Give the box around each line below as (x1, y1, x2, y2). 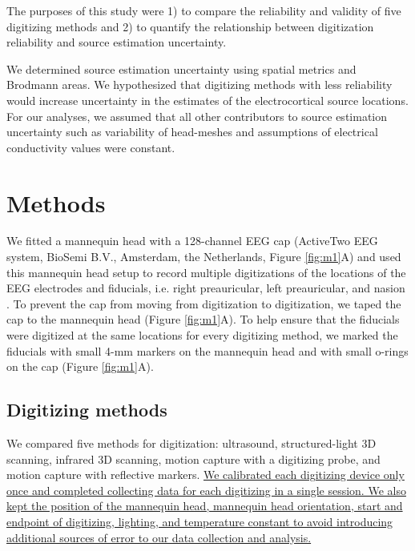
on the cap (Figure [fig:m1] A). (6, 358, 154, 375)
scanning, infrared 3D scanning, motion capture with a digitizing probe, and (6, 450, 381, 467)
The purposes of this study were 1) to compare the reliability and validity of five (6, 2, 401, 18)
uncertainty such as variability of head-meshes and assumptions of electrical (6, 123, 378, 140)
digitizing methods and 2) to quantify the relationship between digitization (6, 18, 374, 34)
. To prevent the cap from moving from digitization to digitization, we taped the (6, 295, 401, 312)
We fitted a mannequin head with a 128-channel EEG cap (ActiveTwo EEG (6, 232, 378, 249)
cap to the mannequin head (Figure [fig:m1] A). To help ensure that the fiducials (6, 311, 400, 328)
